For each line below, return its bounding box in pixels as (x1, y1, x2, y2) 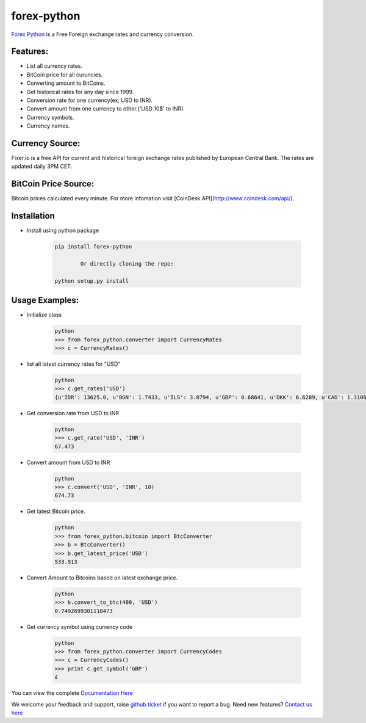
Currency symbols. (26, 114, 74, 121)
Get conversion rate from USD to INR (26, 409, 120, 416)
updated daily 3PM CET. (11, 162, 73, 170)
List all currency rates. (26, 62, 82, 70)
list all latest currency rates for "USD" (26, 360, 121, 368)
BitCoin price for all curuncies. (26, 71, 103, 78)
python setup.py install (54, 277, 129, 284)
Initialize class (26, 311, 62, 319)
